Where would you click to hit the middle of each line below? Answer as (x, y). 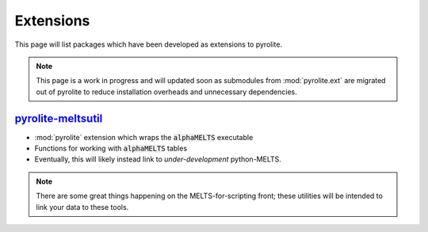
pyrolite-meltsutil (59, 118)
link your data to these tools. (82, 207)
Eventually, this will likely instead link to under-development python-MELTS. (158, 159)
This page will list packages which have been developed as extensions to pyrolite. (149, 44)
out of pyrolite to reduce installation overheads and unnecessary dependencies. (166, 92)
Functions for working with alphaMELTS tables (111, 148)
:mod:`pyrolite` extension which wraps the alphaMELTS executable (144, 137)
